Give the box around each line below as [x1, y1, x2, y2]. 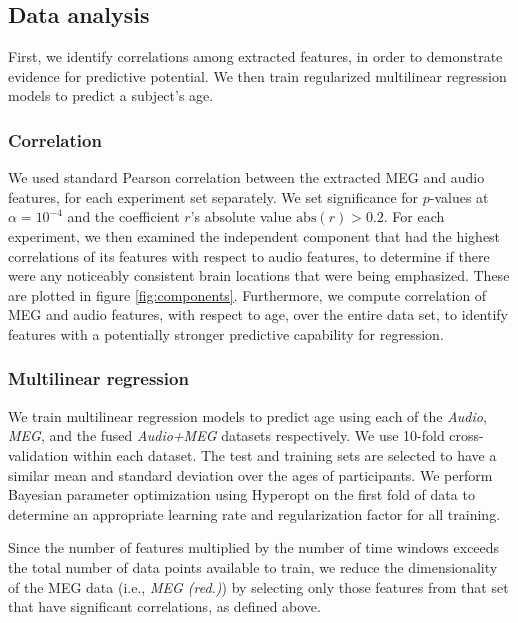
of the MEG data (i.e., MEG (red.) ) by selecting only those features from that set [8, 576, 509, 597]
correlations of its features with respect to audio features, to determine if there [8, 245, 490, 266]
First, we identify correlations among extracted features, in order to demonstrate [8, 46, 503, 67]
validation [8, 444, 69, 465]
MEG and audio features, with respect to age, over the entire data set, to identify [8, 304, 509, 325]
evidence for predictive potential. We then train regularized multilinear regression [8, 65, 507, 86]
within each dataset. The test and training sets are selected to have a [72, 444, 497, 465]
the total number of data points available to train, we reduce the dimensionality [8, 556, 498, 577]
